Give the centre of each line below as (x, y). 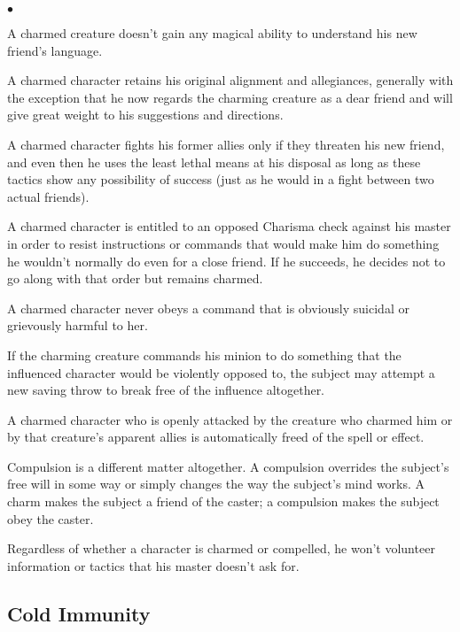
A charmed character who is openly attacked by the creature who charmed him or (230, 419)
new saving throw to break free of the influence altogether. (166, 390)
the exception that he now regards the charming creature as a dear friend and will (230, 97)
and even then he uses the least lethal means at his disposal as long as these (214, 162)
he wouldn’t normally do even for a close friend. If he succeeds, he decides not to (226, 261)
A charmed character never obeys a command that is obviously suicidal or (208, 308)
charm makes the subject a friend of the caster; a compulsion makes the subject (223, 501)
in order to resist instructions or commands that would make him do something (223, 243)
